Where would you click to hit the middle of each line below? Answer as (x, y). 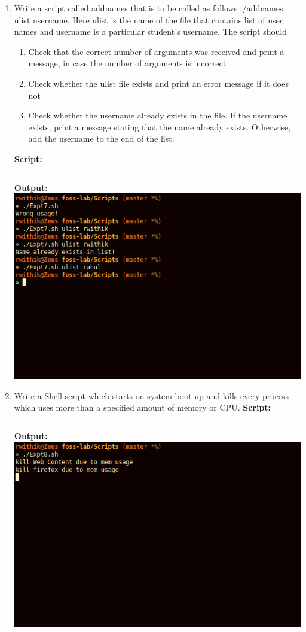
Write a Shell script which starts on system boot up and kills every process (152, 395)
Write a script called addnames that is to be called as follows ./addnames (149, 8)
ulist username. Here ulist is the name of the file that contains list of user (149, 19)
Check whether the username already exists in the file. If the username (158, 115)
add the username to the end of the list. (101, 139)
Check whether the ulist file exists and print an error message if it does (158, 83)
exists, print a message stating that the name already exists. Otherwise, (160, 127)
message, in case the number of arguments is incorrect (127, 63)
